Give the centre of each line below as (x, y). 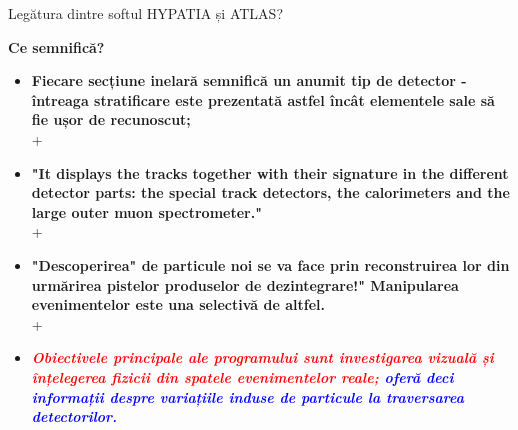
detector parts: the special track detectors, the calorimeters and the (270, 192)
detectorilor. (74, 416)
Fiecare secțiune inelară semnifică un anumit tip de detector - (249, 80)
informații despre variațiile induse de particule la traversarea (247, 396)
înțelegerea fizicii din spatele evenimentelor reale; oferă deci (242, 376)
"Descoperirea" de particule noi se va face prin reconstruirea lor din (270, 264)
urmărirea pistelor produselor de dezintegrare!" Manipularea (245, 284)
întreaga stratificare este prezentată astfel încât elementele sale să (263, 99)
